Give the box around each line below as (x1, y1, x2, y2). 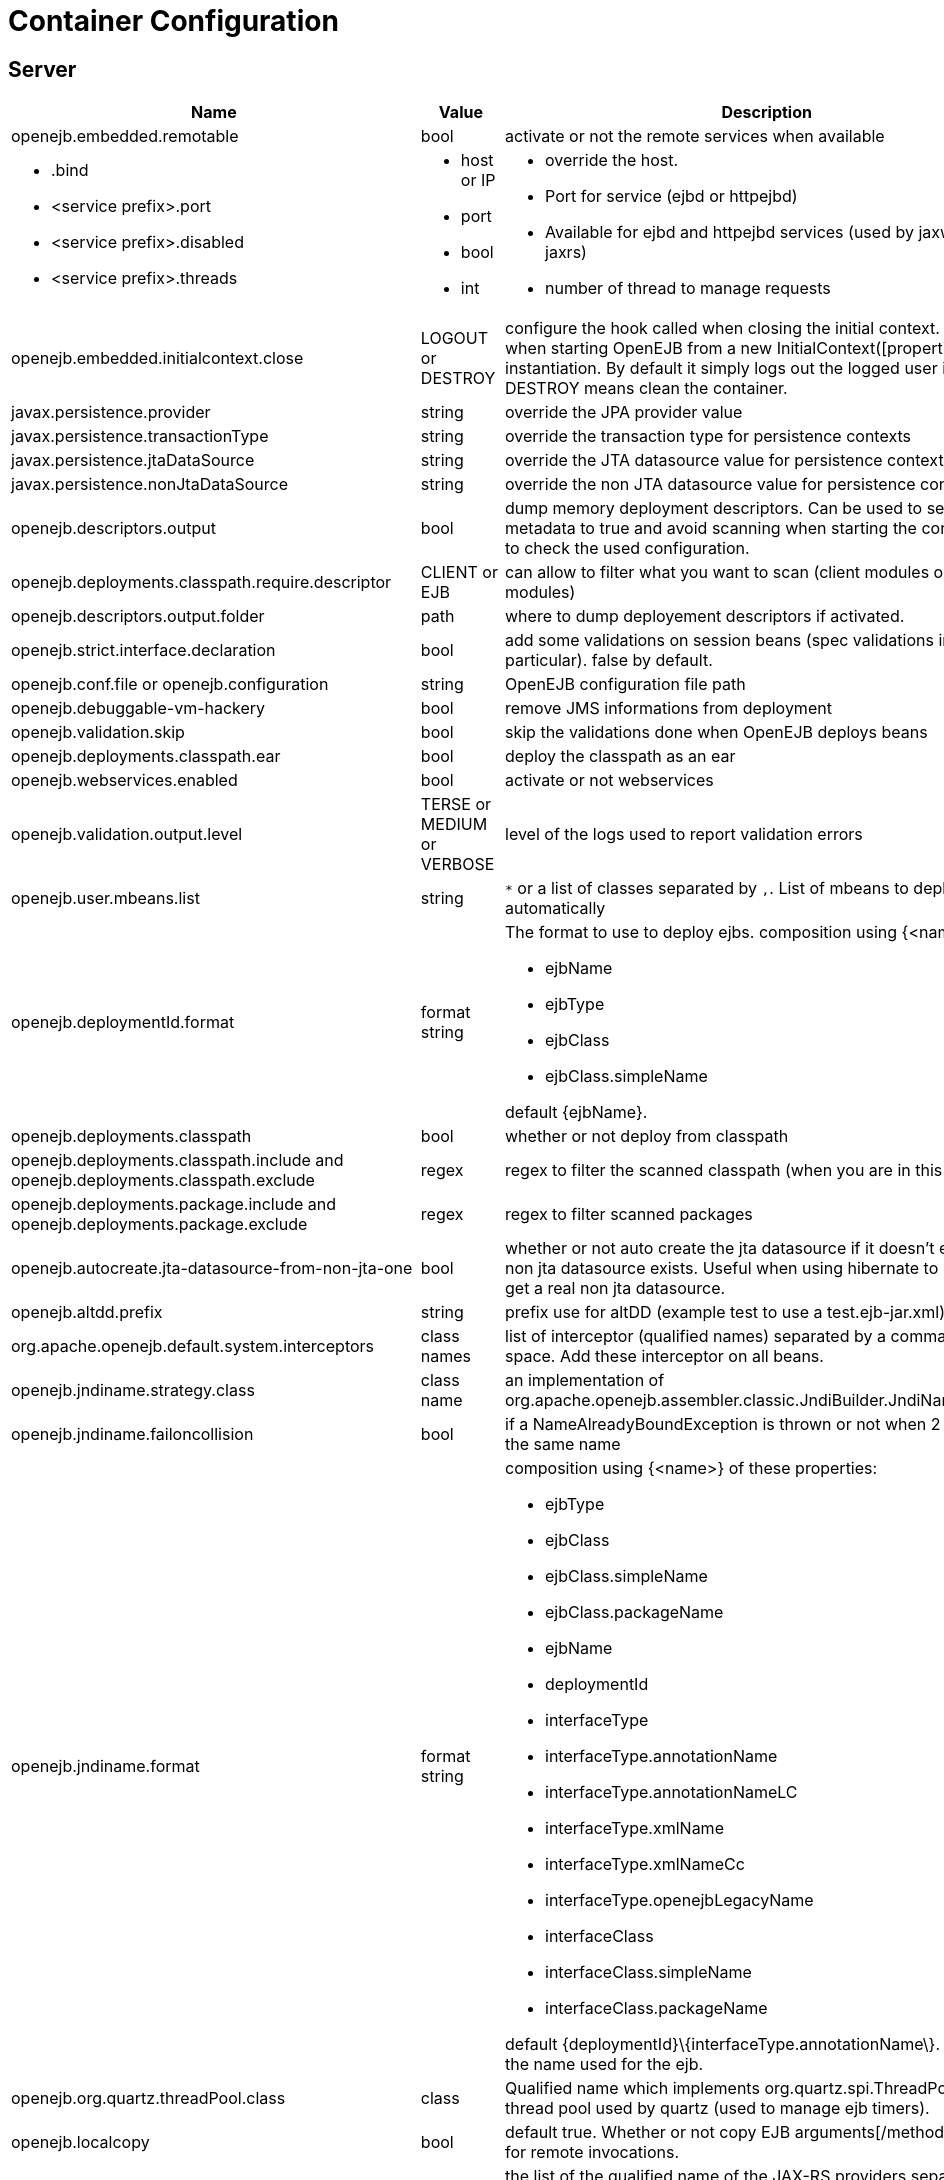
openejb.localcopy (11, 2132, 150, 2153)
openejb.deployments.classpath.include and (11, 1150, 344, 1171)
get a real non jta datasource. (505, 1278, 726, 1299)
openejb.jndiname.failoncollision (11, 1424, 254, 1445)
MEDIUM (420, 814, 488, 835)
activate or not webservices (505, 770, 714, 791)
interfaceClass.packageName (545, 1998, 768, 2019)
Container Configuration (8, 4, 339, 38)
